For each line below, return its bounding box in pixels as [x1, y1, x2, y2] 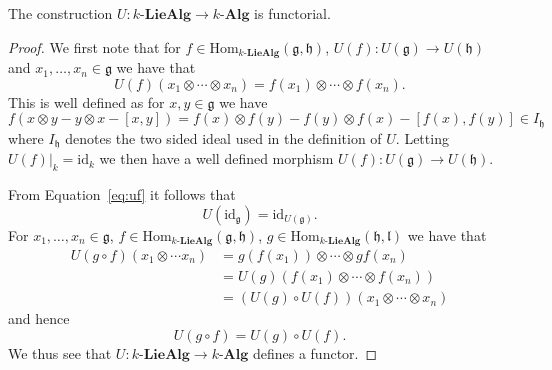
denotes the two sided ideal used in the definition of [65, 127, 382, 148]
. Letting [395, 127, 449, 148]
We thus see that [8, 342, 112, 363]
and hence [8, 308, 70, 329]
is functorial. [254, 3, 331, 23]
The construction [8, 3, 113, 23]
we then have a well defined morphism [99, 148, 334, 169]
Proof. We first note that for [8, 36, 181, 57]
